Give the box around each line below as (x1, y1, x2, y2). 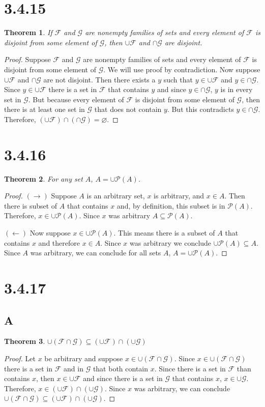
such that (163, 74, 193, 84)
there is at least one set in (4, 104, 85, 114)
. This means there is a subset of (113, 227, 215, 238)
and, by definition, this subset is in (116, 200, 225, 211)
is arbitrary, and (154, 190, 204, 201)
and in (64, 363, 83, 373)
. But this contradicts (167, 104, 234, 114)
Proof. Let (4, 353, 36, 363)
